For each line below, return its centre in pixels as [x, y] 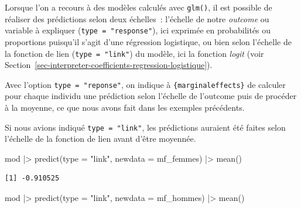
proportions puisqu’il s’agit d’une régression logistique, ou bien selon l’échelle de [148, 41]
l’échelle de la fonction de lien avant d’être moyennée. [100, 139]
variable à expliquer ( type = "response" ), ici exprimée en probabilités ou [138, 30]
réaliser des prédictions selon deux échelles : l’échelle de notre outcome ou [137, 18]
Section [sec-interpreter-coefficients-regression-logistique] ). [109, 65]
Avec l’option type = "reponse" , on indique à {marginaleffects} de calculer [145, 84]
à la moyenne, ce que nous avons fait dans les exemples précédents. [125, 107]
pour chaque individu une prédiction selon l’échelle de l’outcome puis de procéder [151, 96]
